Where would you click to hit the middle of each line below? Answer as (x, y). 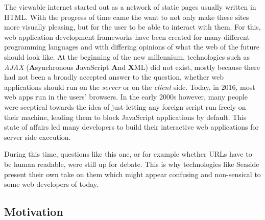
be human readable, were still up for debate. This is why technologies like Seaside (132, 164)
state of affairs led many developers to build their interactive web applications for (132, 127)
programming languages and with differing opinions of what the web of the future (132, 47)
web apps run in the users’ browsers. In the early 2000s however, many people (126, 97)
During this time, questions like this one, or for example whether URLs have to (128, 154)
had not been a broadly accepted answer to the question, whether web (114, 77)
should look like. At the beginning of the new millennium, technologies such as (127, 56)
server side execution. (38, 137)
